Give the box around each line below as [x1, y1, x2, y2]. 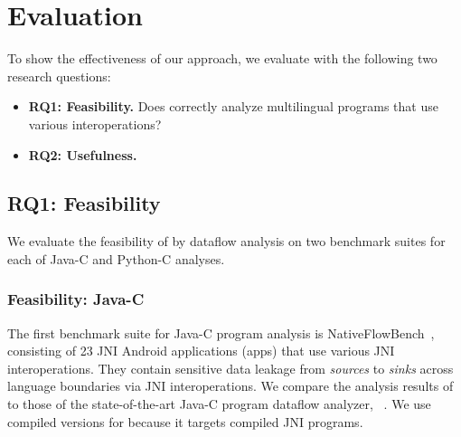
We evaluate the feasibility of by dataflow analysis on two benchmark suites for [7, 232, 446, 251]
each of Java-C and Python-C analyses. [7, 249, 225, 268]
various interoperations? [28, 114, 162, 133]
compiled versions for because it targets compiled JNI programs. [7, 412, 363, 431]
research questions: [7, 66, 111, 85]
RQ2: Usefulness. [28, 145, 137, 164]
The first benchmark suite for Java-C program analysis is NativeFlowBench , [7, 323, 435, 342]
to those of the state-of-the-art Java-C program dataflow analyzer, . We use [7, 394, 431, 413]
